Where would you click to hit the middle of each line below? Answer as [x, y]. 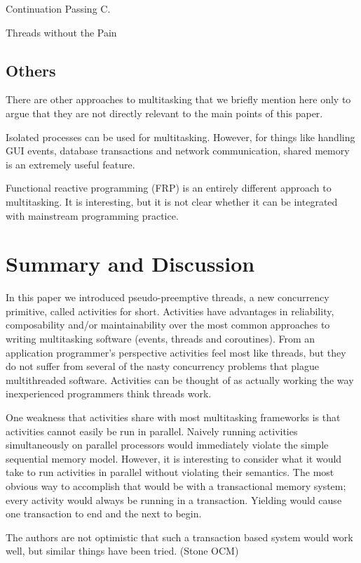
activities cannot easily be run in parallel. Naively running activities [152, 431]
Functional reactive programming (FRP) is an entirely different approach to [169, 188]
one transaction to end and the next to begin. [104, 514]
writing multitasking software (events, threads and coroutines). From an [161, 339]
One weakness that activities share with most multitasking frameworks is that [173, 417]
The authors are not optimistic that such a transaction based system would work [179, 537]
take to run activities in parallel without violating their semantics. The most [170, 472]
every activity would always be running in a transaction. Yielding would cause [174, 499]
